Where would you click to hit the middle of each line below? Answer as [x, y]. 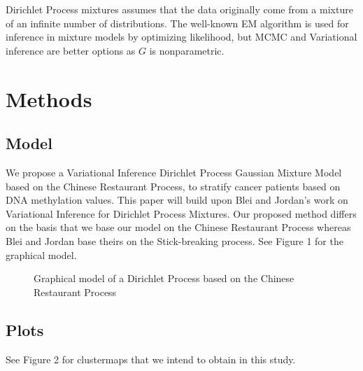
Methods [49, 98]
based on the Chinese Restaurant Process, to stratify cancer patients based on [173, 186]
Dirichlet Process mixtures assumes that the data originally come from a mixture [179, 9]
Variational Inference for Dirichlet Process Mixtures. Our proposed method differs [181, 213]
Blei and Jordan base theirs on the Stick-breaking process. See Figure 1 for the [175, 240]
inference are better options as [71, 50]
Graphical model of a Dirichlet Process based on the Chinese [164, 278]
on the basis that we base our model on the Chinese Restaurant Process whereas [178, 227]
